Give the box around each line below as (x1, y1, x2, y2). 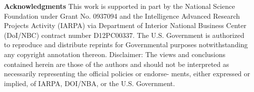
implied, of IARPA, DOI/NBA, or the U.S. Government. (4, 78, 175, 88)
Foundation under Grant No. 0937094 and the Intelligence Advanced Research (4, 10, 240, 21)
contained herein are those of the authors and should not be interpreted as (4, 59, 229, 69)
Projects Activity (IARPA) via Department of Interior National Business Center (4, 20, 247, 31)
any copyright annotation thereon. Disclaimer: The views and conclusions (4, 49, 226, 59)
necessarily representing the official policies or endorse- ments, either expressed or (4, 68, 251, 79)
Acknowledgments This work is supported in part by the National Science (4, 1, 235, 11)
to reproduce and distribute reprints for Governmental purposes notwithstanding (4, 39, 248, 50)
